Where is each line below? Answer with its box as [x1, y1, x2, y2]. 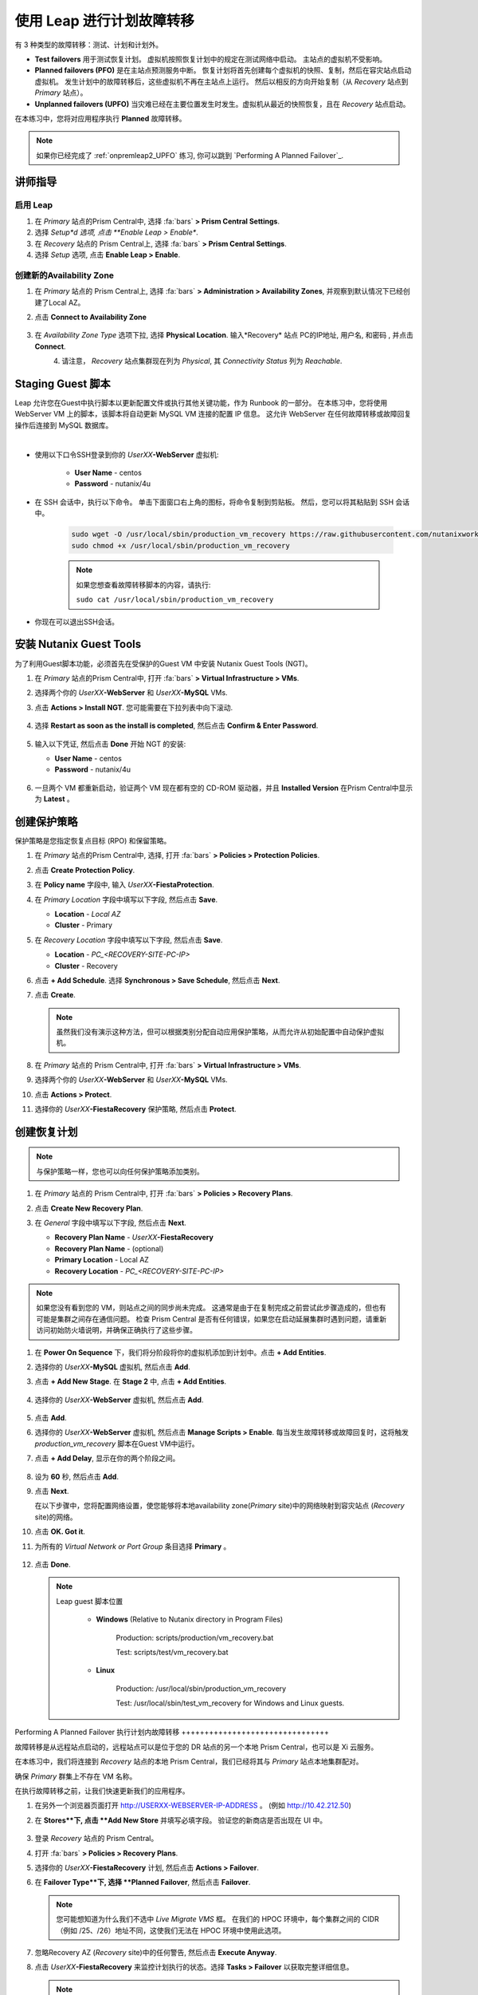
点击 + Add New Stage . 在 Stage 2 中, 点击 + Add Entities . [34, 1377, 227, 1386]
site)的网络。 [34, 1512, 77, 1522]
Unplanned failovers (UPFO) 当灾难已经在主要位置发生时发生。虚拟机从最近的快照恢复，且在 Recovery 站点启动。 [34, 99, 410, 109]
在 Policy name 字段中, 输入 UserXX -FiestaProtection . [34, 880, 214, 890]
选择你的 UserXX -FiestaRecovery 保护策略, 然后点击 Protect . [34, 1104, 237, 1114]
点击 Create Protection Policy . [34, 865, 135, 875]
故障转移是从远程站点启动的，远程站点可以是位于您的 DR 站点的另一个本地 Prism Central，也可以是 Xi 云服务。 [14, 1742, 378, 1752]
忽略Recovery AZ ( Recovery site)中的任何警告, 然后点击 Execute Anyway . [34, 1947, 277, 1957]
